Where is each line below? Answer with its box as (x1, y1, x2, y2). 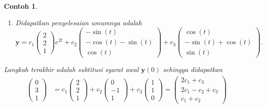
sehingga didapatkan (163, 64, 223, 74)
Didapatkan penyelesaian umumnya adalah (15, 17, 142, 27)
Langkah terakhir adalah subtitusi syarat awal (4, 64, 139, 74)
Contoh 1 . (4, 1, 38, 11)
